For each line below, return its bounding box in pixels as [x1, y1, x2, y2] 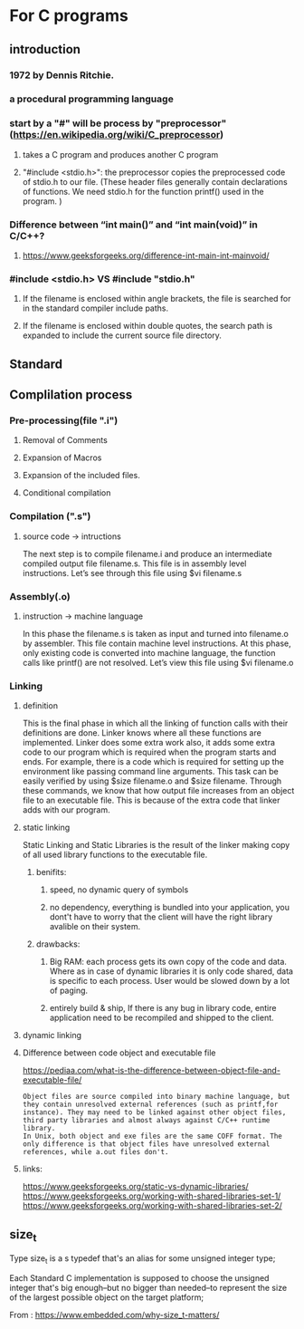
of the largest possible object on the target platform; [9, 1292, 204, 1303]
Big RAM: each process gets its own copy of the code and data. [49, 957, 288, 968]
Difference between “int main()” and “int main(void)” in [9, 218, 258, 231]
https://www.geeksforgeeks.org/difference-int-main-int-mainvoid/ [22, 250, 270, 261]
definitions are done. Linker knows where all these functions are [22, 727, 262, 738]
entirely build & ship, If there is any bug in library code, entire [49, 1003, 277, 1014]
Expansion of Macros [22, 452, 102, 463]
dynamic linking [22, 1030, 82, 1041]
